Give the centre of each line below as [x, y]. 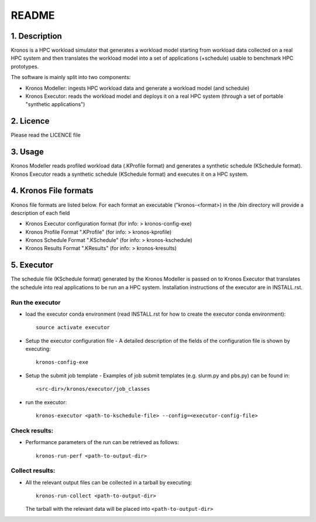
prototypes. [25, 66]
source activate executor [73, 327]
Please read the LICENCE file [46, 135]
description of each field [40, 213]
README [33, 15]
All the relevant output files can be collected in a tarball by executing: [109, 482]
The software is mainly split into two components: [71, 77]
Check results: [32, 431]
